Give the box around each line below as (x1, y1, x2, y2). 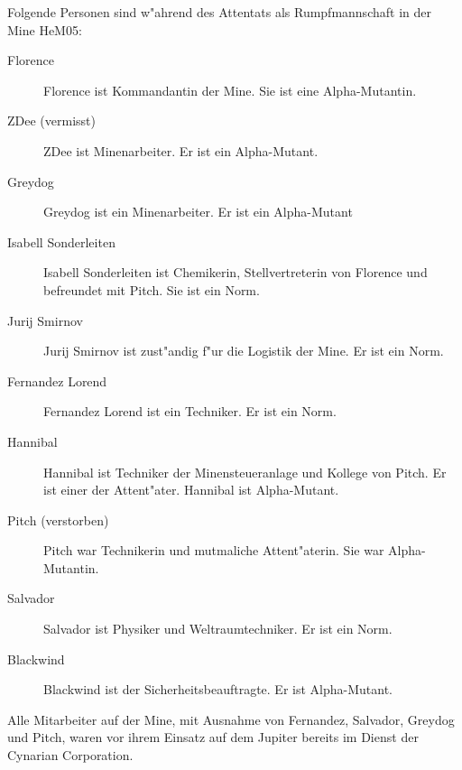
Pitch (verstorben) (7, 510, 109, 529)
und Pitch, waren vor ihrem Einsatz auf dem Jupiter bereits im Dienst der (7, 728, 419, 747)
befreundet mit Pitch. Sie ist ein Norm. (43, 280, 260, 299)
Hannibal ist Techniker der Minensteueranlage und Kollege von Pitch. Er (43, 462, 447, 481)
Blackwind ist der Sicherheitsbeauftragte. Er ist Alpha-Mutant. (43, 680, 393, 699)
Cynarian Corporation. (7, 746, 134, 765)
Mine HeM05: (7, 20, 82, 39)
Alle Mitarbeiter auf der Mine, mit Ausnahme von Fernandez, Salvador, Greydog (7, 710, 455, 728)
